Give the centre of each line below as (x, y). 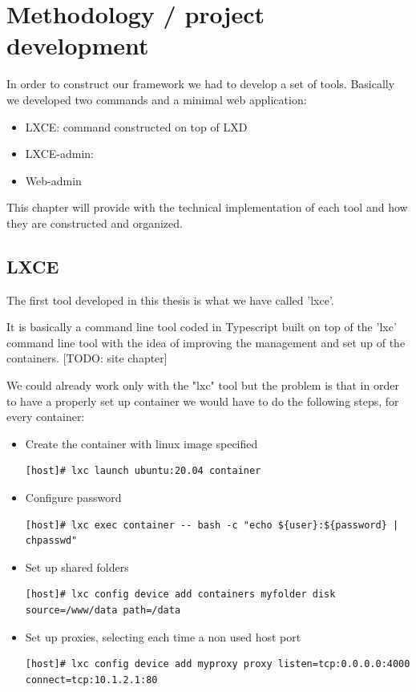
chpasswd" (51, 541)
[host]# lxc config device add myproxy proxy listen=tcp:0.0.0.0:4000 (218, 664)
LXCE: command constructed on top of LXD (136, 126)
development (78, 45)
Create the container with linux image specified (141, 443)
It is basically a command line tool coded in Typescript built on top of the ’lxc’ (202, 327)
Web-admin (53, 180)
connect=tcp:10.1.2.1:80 (91, 680)
